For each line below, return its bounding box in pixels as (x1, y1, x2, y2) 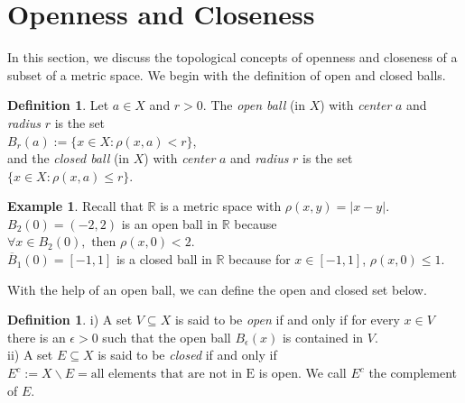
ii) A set (7, 345, 53, 364)
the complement (368, 363, 458, 382)
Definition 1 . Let (7, 96, 109, 114)
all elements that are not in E (90, 368, 256, 381)
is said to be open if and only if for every (174, 310, 400, 329)
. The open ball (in (202, 96, 306, 114)
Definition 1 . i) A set (7, 310, 133, 329)
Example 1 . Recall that (7, 197, 144, 215)
